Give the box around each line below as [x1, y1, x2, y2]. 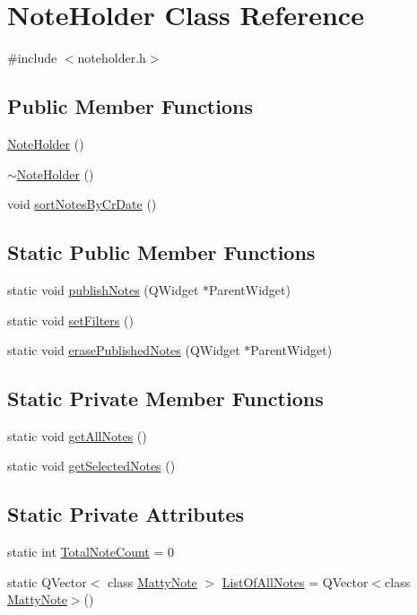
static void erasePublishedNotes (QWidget [7, 341, 240, 359]
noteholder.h [77, 48, 146, 67]
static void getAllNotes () [7, 426, 147, 445]
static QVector [7, 572, 87, 591]
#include [7, 48, 57, 67]
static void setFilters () [7, 310, 134, 329]
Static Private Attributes [7, 500, 245, 528]
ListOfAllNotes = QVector [222, 572, 369, 591]
